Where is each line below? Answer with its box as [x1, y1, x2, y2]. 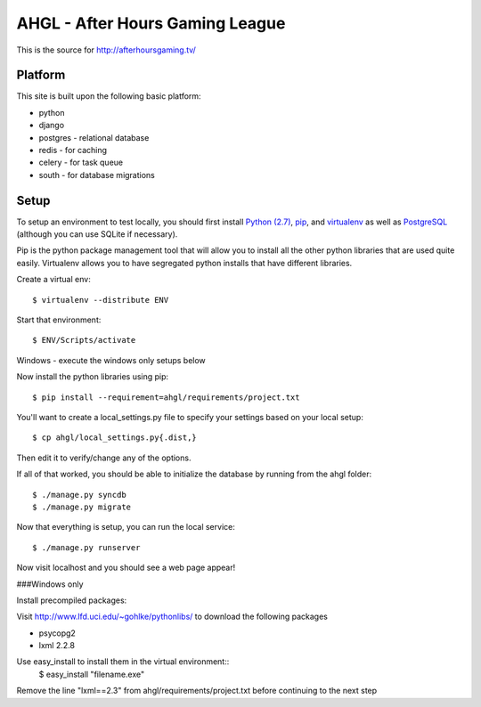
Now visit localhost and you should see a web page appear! [16, 562, 236, 573]
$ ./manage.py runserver [32, 542, 141, 552]
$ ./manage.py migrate [32, 501, 132, 512]
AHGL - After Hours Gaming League [16, 13, 286, 33]
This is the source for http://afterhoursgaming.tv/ [16, 45, 196, 55]
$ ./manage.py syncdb [32, 490, 126, 500]
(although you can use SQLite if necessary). [16, 229, 178, 240]
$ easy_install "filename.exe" [38, 669, 145, 679]
